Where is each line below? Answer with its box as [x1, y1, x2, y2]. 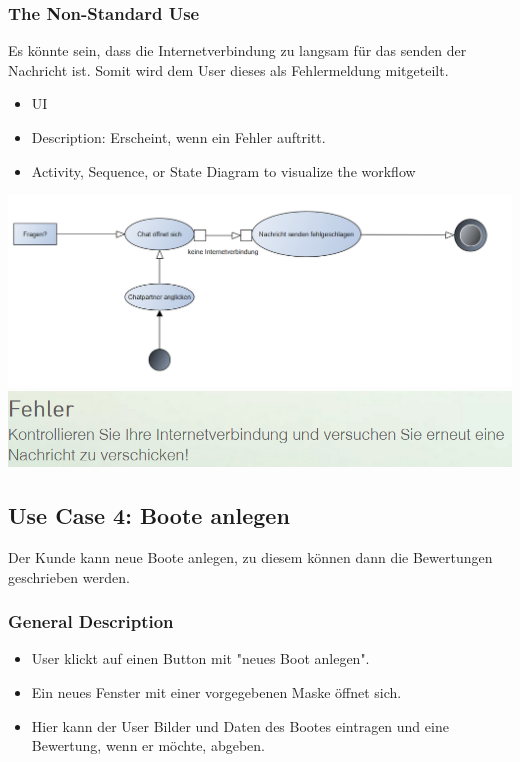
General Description [8, 609, 174, 634]
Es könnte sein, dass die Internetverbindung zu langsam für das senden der [8, 40, 467, 61]
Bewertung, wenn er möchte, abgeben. [31, 735, 265, 756]
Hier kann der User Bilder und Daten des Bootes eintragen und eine [31, 715, 449, 736]
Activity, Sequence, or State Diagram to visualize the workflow [31, 160, 416, 181]
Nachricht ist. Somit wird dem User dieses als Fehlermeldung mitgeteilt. [8, 59, 449, 80]
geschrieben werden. [8, 566, 130, 587]
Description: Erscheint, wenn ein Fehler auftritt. [31, 127, 326, 147]
